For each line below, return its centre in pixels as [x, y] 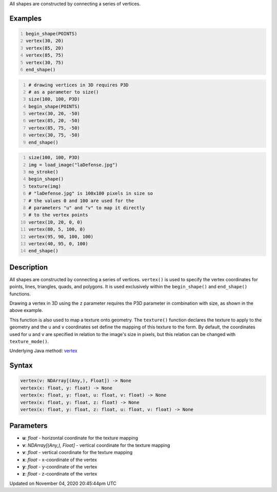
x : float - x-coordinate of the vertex [60, 460]
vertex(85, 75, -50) [54, 128]
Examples [26, 18]
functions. [20, 294]
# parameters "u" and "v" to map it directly [87, 208]
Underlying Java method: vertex [44, 351]
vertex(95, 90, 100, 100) [61, 237]
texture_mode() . [29, 341]
